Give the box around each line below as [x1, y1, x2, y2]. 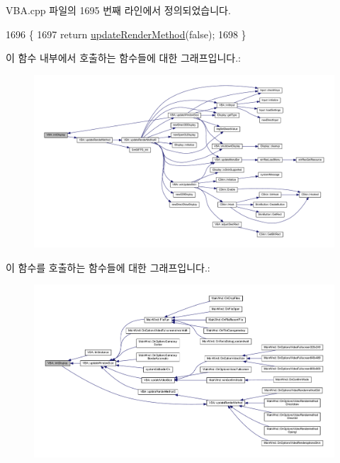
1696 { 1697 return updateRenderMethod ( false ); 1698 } [6, 26, 246, 41]
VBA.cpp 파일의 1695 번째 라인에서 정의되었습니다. [6, 3, 231, 17]
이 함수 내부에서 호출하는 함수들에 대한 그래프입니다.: [6, 50, 241, 65]
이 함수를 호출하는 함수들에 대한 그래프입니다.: [6, 260, 210, 274]
